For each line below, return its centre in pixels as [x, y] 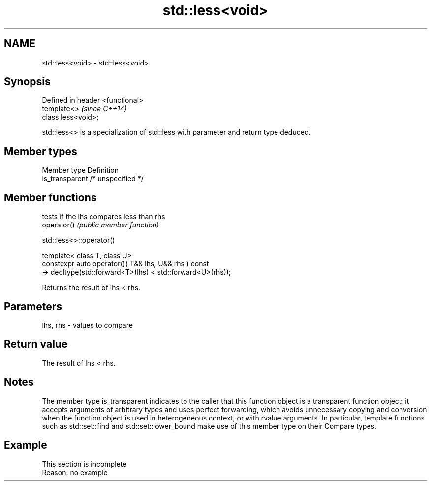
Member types [41, 151]
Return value [36, 344]
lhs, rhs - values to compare [87, 325]
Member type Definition [80, 170]
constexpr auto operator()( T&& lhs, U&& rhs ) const [125, 264]
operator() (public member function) [101, 225]
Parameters [33, 306]
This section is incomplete [84, 464]
